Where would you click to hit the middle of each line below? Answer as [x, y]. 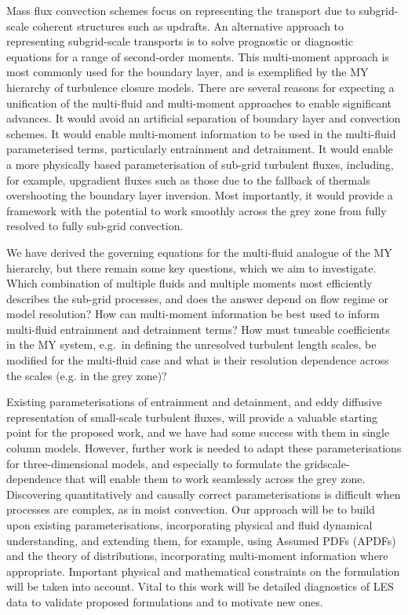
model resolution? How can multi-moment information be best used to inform [193, 314]
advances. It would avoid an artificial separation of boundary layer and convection [204, 118]
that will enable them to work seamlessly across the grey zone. [215, 479]
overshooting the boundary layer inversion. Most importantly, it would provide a [200, 195]
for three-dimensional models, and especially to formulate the [154, 463]
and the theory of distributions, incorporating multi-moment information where [197, 556]
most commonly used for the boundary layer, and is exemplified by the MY [188, 72]
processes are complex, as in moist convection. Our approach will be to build [191, 509]
